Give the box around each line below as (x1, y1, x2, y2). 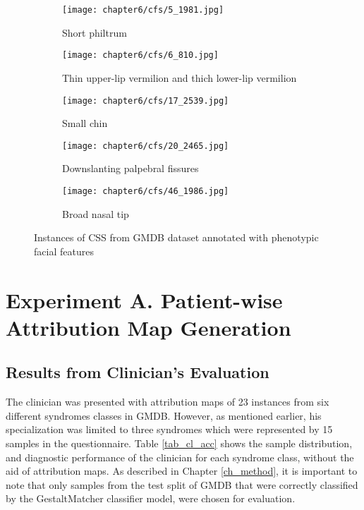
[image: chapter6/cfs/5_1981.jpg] (62, 5, 224, 15)
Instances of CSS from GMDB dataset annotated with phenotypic (34, 230, 319, 245)
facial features (34, 243, 94, 258)
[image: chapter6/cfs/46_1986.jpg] (62, 186, 229, 196)
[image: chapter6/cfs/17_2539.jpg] (62, 95, 229, 106)
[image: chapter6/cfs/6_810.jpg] (62, 50, 219, 61)
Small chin (62, 116, 108, 130)
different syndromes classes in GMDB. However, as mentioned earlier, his (6, 408, 322, 423)
